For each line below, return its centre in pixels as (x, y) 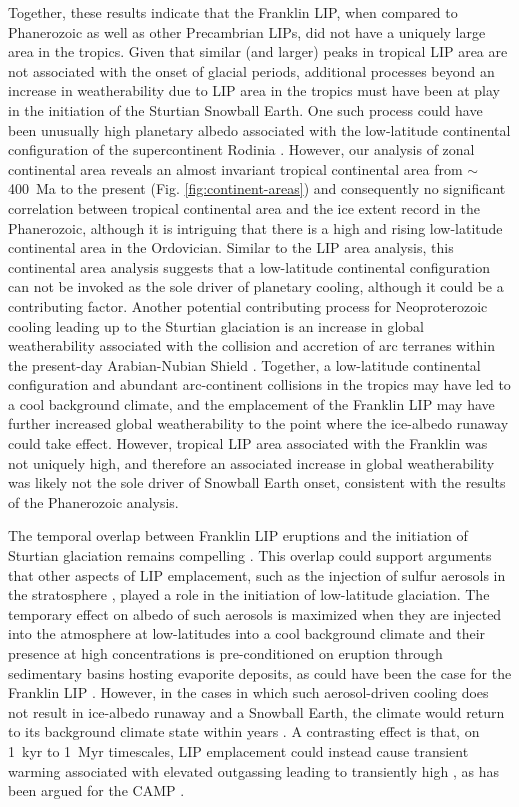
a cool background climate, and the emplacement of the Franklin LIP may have (251, 403)
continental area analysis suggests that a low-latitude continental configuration (249, 266)
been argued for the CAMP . (96, 790)
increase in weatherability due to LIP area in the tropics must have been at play (254, 90)
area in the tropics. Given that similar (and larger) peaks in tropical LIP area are (258, 51)
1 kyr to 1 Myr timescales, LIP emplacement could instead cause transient (238, 750)
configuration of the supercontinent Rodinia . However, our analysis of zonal (241, 149)
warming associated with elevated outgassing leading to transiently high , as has (253, 770)
